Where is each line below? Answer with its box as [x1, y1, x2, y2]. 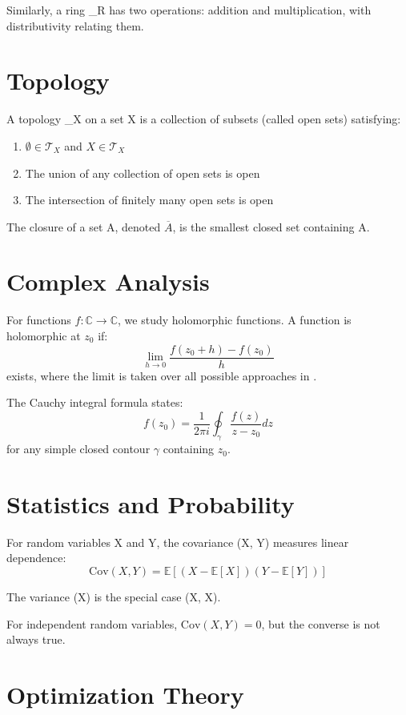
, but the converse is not [261, 615, 380, 632]
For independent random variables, [6, 615, 178, 632]
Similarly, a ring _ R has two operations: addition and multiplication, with [6, 2, 372, 18]
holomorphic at [6, 327, 81, 343]
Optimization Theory [6, 677, 244, 710]
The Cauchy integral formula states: [6, 394, 183, 411]
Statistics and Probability [6, 487, 295, 520]
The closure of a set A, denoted [6, 218, 161, 235]
